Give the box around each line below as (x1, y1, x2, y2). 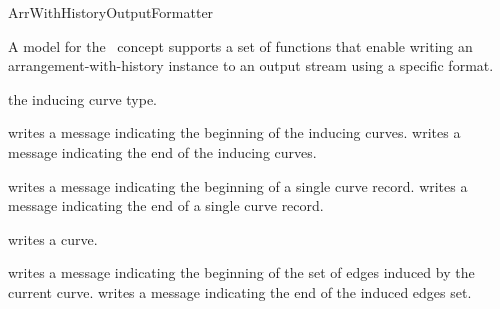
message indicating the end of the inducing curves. (8, 141, 317, 162)
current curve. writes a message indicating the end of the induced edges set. (8, 281, 472, 302)
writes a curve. (8, 228, 98, 249)
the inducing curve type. (8, 88, 158, 109)
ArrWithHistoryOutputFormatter (8, 2, 214, 22)
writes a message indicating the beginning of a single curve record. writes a (8, 175, 468, 196)
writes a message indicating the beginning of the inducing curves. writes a (8, 122, 461, 143)
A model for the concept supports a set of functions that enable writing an (8, 35, 473, 56)
